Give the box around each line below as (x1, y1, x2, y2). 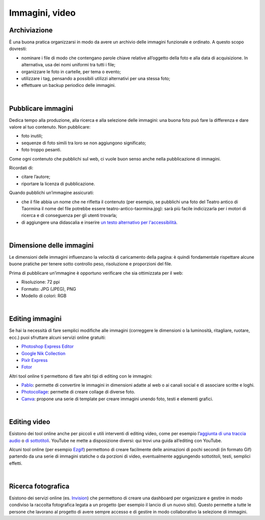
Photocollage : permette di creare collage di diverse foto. (21, 389, 135, 395)
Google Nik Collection (21, 350, 66, 356)
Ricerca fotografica (9, 482, 70, 491)
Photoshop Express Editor (21, 344, 74, 350)
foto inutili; (21, 133, 43, 139)
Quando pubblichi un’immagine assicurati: (9, 190, 94, 196)
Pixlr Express (21, 357, 48, 363)
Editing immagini (9, 315, 62, 323)
